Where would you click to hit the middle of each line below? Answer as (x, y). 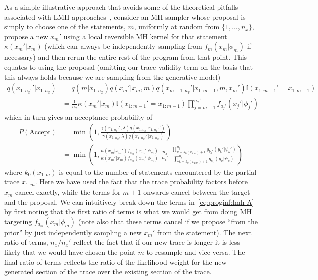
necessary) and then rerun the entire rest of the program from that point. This (126, 57)
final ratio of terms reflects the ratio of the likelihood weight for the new (115, 262)
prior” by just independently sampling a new (73, 232)
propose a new (26, 36)
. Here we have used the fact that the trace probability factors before (141, 182)
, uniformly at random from (177, 26)
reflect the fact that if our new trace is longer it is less (156, 242)
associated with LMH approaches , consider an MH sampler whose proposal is (125, 16)
